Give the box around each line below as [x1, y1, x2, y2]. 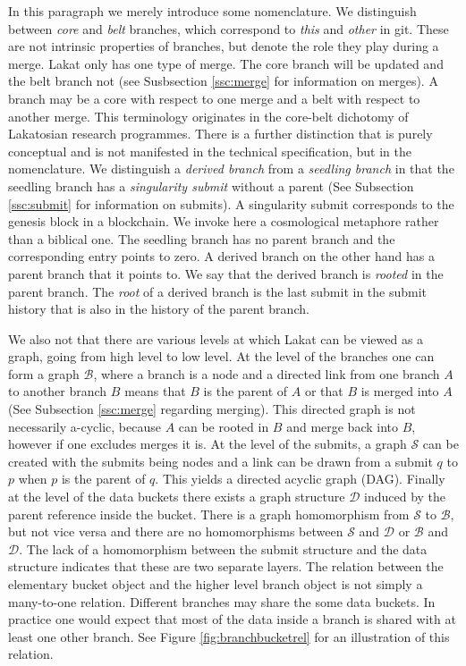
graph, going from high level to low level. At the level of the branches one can [8, 347, 435, 366]
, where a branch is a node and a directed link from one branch [93, 364, 440, 383]
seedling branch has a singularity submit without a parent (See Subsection [8, 176, 414, 195]
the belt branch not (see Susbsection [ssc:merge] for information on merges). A [8, 72, 438, 90]
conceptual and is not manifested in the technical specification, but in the [8, 141, 411, 160]
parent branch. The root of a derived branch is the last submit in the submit [8, 282, 428, 300]
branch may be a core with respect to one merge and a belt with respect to [8, 89, 420, 107]
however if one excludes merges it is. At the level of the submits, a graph [8, 434, 407, 453]
